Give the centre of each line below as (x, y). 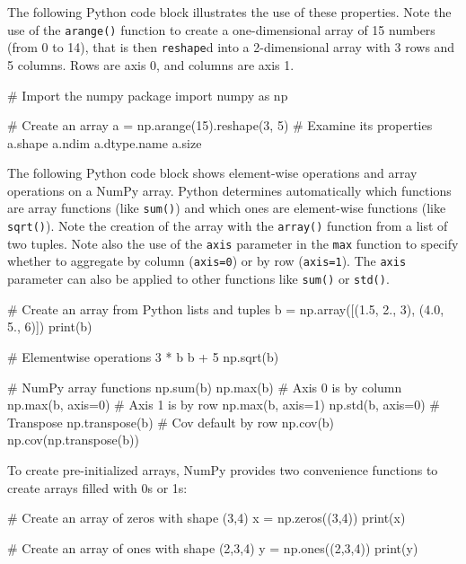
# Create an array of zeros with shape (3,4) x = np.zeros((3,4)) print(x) (207, 518)
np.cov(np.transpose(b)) (73, 440)
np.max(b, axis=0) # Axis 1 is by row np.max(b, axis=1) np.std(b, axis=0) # (224, 405)
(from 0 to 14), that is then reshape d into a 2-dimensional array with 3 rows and (231, 47)
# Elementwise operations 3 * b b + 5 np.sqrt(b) (143, 356)
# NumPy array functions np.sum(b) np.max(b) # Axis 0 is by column (205, 387)
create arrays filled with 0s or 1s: (97, 487)
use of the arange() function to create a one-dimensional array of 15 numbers (221, 29)
